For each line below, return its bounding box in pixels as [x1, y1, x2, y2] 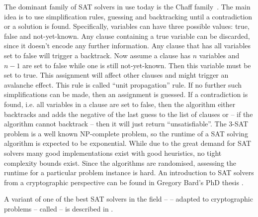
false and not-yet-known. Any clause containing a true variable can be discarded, [4, 30, 250, 41]
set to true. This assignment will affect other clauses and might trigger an [4, 70, 229, 80]
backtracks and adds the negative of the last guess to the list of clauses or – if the [4, 108, 253, 119]
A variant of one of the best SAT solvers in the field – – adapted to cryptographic [4, 194, 253, 204]
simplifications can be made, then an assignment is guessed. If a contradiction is [4, 89, 248, 100]
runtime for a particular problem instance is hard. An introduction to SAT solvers [4, 167, 254, 178]
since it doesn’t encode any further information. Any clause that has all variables [4, 40, 251, 51]
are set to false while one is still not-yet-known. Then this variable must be [22, 60, 251, 70]
